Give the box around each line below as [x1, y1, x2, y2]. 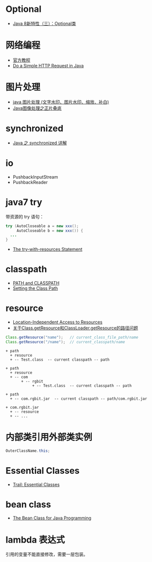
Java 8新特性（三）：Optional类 [12, 20, 76, 26]
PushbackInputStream [12, 174, 58, 180]
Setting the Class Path [12, 285, 58, 291]
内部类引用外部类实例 [5, 432, 93, 442]
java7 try [5, 196, 42, 208]
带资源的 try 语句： [5, 213, 44, 219]
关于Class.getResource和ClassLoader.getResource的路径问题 [12, 325, 138, 331]
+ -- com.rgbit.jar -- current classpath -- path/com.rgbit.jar [10, 396, 148, 401]
